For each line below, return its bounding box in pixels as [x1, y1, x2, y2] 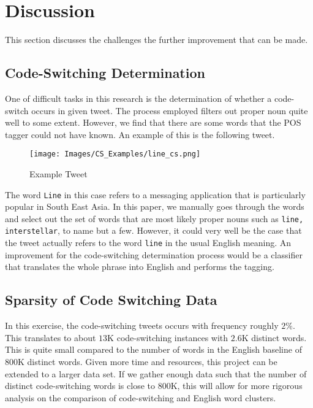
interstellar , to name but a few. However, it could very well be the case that [5, 224, 302, 237]
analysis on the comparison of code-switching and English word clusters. [5, 391, 276, 404]
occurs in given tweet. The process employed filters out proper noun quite [31, 104, 308, 117]
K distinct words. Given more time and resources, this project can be [18, 355, 277, 368]
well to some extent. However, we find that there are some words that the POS [5, 116, 301, 129]
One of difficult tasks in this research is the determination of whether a [5, 91, 272, 104]
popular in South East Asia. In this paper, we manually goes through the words [5, 200, 304, 213]
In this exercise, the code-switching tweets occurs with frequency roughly [5, 319, 279, 332]
